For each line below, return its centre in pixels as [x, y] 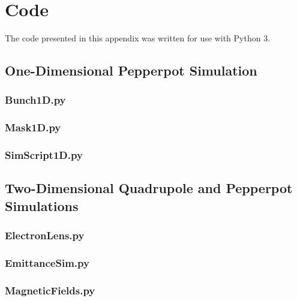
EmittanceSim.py [47, 262]
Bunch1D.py [35, 100]
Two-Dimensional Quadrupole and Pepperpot [149, 188]
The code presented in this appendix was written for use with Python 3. [138, 38]
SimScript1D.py [44, 155]
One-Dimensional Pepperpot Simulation [131, 70]
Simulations [42, 205]
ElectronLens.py [45, 235]
